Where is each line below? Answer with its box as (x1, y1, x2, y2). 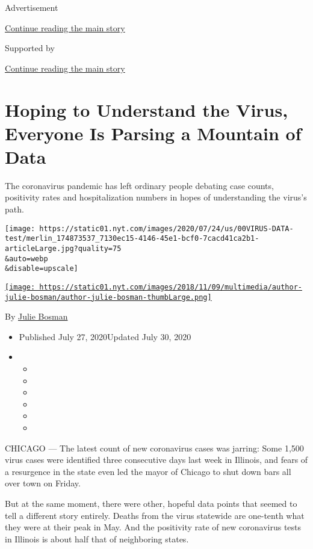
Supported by (5, 42, 55, 54)
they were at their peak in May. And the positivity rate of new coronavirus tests (5, 521, 302, 533)
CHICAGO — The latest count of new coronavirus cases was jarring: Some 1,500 (5, 441, 304, 454)
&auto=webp (5, 254, 48, 263)
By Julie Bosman (5, 310, 68, 323)
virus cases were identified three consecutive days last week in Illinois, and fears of (5, 453, 308, 466)
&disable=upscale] (5, 264, 78, 273)
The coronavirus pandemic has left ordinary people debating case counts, (5, 179, 274, 191)
